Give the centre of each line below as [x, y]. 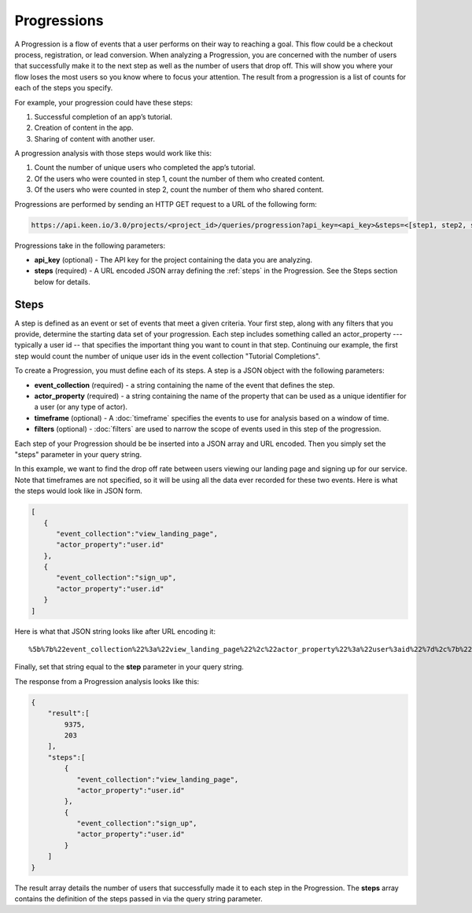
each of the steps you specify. [64, 88]
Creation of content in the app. [84, 128]
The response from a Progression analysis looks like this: [107, 681]
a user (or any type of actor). [81, 407]
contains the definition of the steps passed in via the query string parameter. [138, 899]
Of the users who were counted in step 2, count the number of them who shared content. [179, 190]
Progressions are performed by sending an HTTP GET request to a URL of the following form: [166, 204]
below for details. [62, 282]
